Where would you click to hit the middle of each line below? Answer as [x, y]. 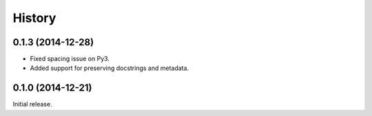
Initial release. [32, 104]
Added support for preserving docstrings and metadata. [110, 68]
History [34, 18]
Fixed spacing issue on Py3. [70, 59]
